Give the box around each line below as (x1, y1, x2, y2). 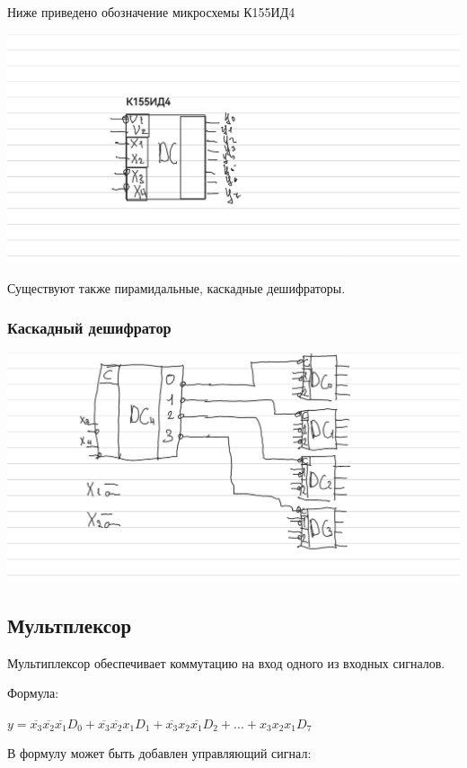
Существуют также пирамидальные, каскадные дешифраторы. (7, 278, 346, 297)
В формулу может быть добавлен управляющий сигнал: (7, 744, 312, 763)
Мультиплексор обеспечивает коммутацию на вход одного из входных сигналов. (7, 653, 445, 672)
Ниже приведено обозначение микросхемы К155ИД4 (7, 3, 295, 21)
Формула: (7, 683, 59, 702)
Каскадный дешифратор (7, 317, 172, 339)
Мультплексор (7, 611, 132, 639)
